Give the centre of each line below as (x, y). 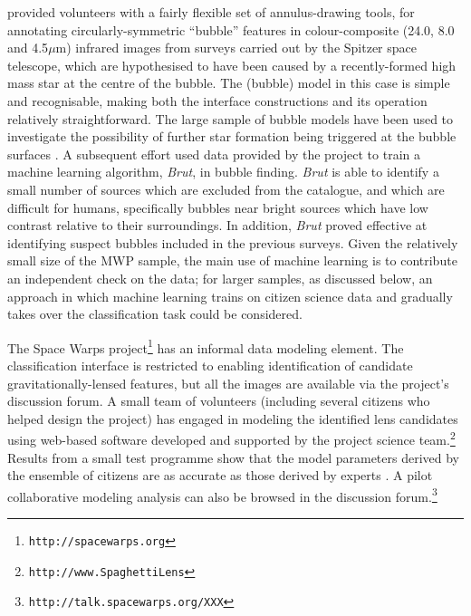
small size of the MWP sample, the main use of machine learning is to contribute (232, 260)
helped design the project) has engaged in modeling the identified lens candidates (233, 418)
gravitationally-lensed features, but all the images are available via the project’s (228, 383)
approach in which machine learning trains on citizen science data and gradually (230, 296)
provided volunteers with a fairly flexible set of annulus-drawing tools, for (211, 12)
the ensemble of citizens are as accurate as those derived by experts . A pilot (220, 475)
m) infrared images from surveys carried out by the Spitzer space (236, 48)
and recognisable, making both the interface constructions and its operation (217, 100)
